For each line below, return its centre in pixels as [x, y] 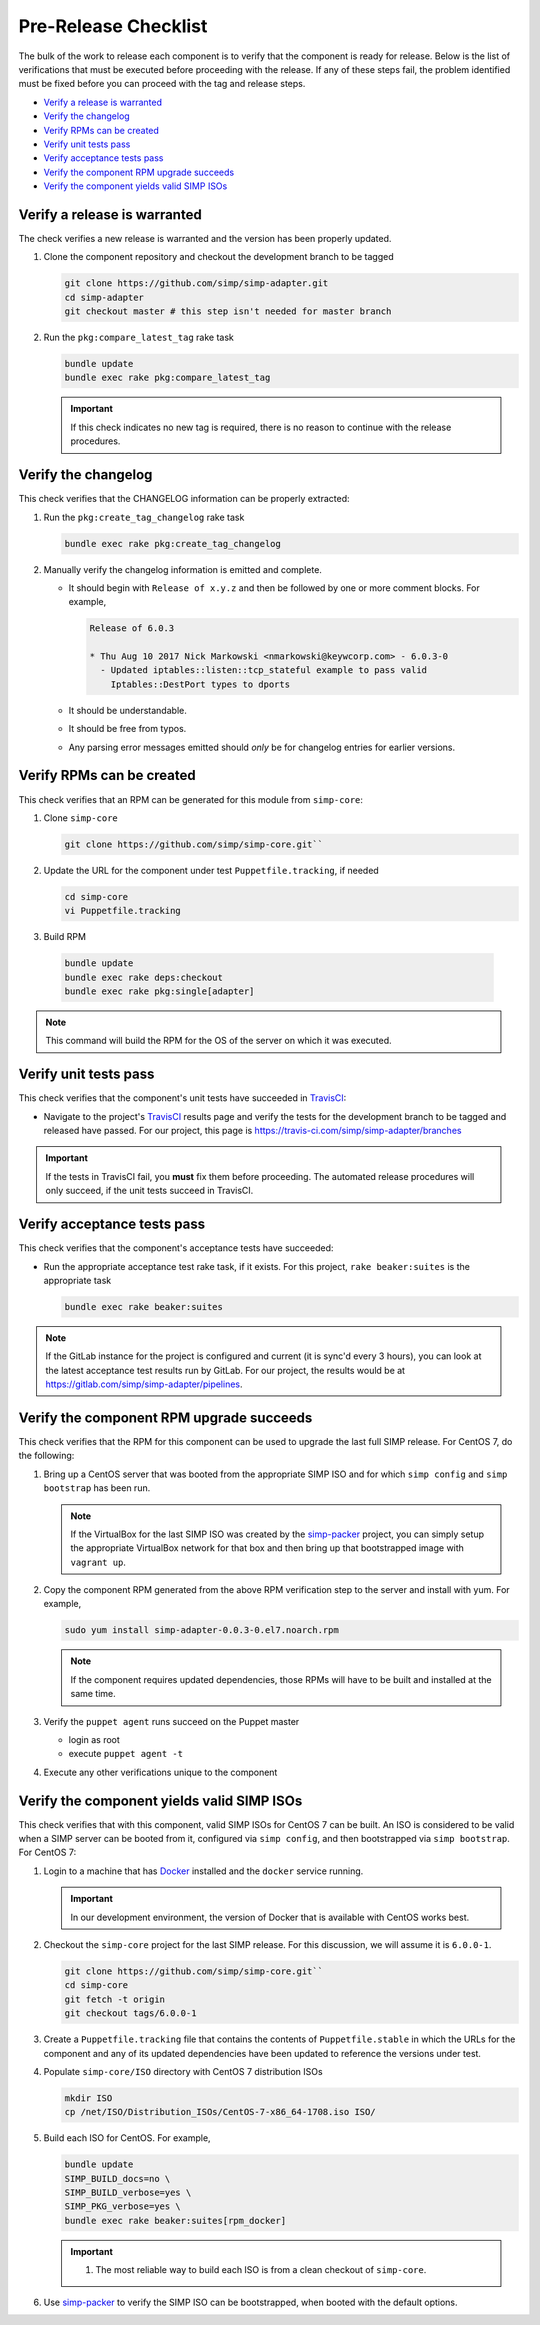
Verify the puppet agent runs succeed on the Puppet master [171, 1721]
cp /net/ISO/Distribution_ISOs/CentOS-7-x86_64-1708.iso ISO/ [220, 2112]
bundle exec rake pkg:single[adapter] [159, 991]
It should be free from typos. [127, 729]
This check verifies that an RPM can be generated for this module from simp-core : [191, 799]
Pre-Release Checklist [113, 26]
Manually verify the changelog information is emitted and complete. [182, 569]
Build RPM [65, 937]
